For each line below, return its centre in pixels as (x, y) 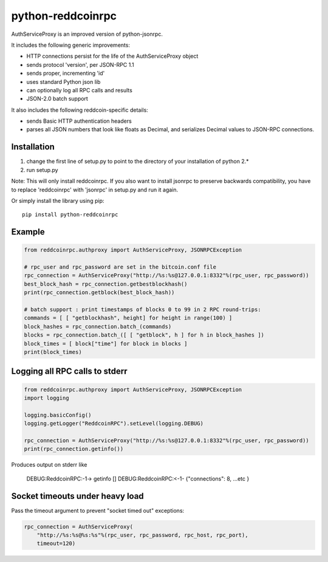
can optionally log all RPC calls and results (80, 90)
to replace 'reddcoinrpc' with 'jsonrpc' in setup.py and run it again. (95, 190)
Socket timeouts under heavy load (77, 496)
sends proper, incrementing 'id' (66, 74)
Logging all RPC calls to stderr (69, 372)
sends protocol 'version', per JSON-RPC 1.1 (80, 64)
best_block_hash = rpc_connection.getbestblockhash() (106, 284)
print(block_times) (53, 352)
